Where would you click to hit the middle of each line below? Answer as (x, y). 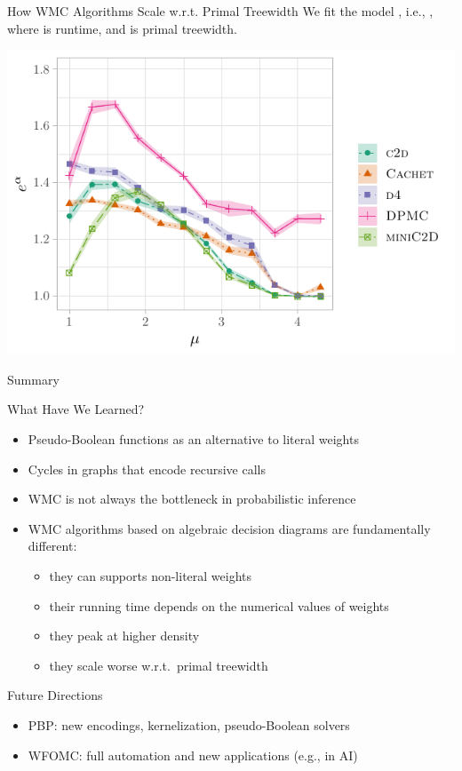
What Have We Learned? (76, 409)
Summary (33, 379)
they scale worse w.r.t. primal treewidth (159, 665)
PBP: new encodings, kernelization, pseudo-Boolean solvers (189, 725)
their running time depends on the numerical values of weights (219, 605)
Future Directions (55, 695)
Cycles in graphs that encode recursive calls (147, 469)
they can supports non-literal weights (151, 576)
